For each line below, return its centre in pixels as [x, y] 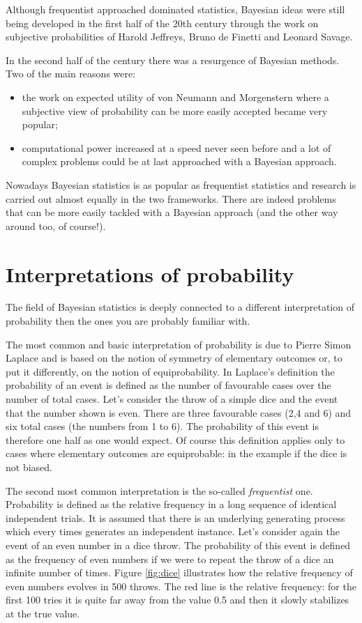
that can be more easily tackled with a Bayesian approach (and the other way [172, 212]
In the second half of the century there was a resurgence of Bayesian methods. [173, 60]
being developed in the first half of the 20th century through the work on [162, 23]
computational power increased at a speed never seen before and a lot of [176, 147]
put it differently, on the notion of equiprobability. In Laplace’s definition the [170, 371]
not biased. [29, 467]
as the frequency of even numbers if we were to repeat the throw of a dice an [170, 559]
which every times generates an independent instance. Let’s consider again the [173, 531]
